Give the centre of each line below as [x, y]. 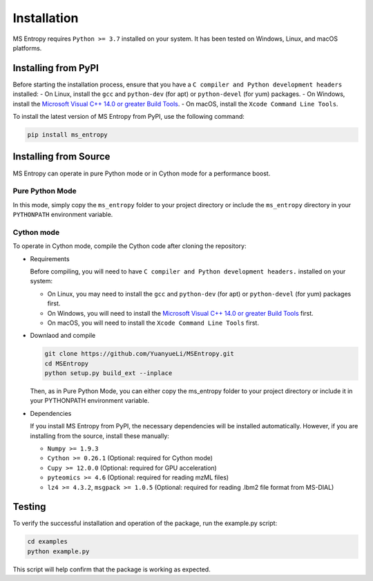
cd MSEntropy [67, 363]
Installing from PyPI [56, 68]
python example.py [58, 551]
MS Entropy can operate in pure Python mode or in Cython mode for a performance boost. [142, 173]
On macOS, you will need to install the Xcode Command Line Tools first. [153, 323]
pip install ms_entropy [68, 135]
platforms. [27, 48]
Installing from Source [61, 156]
